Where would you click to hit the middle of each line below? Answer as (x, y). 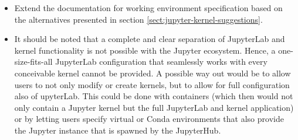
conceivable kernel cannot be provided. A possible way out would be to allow (153, 73)
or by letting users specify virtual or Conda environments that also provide (149, 119)
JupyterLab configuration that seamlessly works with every (161, 62)
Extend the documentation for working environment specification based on (148, 8)
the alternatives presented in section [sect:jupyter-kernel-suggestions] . (138, 19)
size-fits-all (33, 62)
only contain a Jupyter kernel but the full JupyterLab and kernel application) (154, 107)
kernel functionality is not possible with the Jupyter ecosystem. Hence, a (145, 50)
